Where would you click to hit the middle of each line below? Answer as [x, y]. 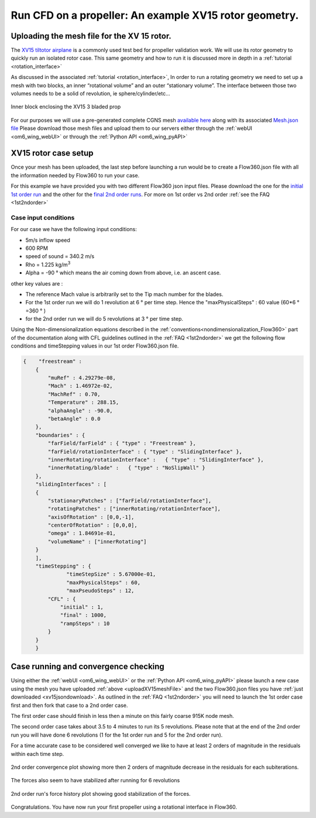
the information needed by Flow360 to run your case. [75, 175]
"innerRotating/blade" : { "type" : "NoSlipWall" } [126, 468]
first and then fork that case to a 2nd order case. [69, 705]
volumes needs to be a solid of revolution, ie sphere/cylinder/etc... [91, 94]
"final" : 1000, [83, 615]
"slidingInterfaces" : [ [71, 484]
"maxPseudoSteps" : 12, [100, 591]
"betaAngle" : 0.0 [74, 419]
